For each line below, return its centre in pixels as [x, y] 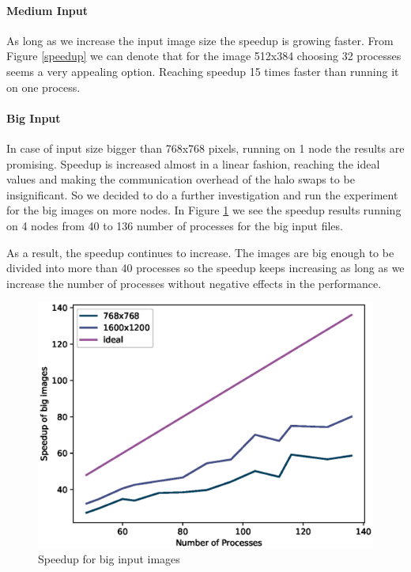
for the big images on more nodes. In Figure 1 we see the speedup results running [204, 210]
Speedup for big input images [109, 559]
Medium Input [47, 10]
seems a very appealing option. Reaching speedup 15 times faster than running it [203, 71]
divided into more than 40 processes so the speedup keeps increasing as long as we [205, 268]
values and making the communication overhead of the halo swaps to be [181, 179]
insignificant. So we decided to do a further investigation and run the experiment [202, 194]
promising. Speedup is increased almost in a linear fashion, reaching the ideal [193, 163]
